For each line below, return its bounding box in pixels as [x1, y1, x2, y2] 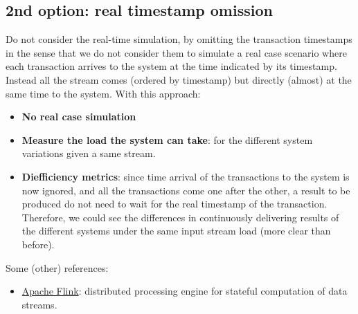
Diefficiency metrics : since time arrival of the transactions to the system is [21, 169, 350, 183]
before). [21, 237, 55, 251]
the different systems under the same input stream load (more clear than [21, 223, 331, 238]
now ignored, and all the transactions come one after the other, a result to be [21, 183, 350, 197]
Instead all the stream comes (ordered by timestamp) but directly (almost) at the [6, 72, 352, 86]
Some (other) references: [6, 260, 109, 275]
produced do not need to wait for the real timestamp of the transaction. [21, 196, 328, 211]
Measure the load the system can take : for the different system [21, 132, 313, 147]
